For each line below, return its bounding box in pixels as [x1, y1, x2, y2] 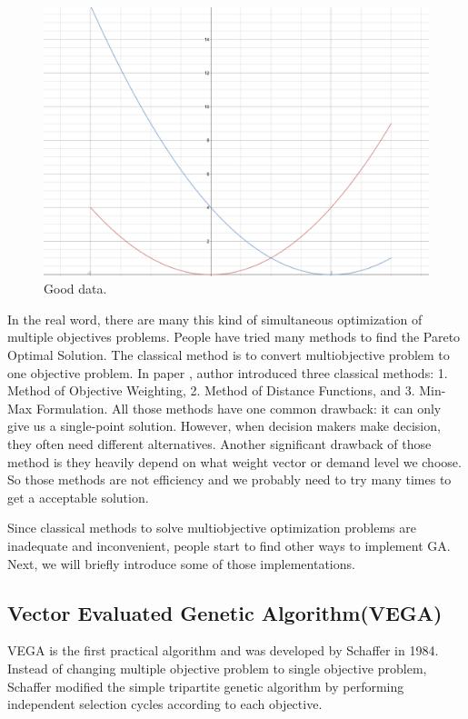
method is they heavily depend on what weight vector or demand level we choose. [7, 452, 462, 471]
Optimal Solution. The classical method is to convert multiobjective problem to [7, 345, 450, 364]
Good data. [44, 279, 107, 298]
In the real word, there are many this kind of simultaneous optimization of [7, 309, 423, 328]
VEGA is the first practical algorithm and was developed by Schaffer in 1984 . [7, 641, 439, 660]
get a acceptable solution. [7, 487, 149, 506]
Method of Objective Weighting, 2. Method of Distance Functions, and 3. [7, 381, 415, 400]
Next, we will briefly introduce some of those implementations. [7, 554, 355, 573]
